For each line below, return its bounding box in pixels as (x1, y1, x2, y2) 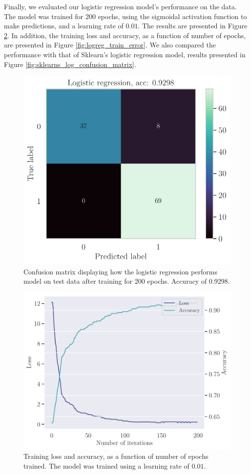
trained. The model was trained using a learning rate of (23, 460, 189, 471)
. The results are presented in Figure (138, 21, 248, 31)
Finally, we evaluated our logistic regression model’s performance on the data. (4, 1, 237, 11)
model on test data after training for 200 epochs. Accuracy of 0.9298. (23, 276, 230, 286)
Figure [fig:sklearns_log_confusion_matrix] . (4, 59, 136, 69)
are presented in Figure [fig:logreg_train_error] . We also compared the (4, 40, 216, 50)
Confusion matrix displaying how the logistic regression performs (23, 266, 217, 276)
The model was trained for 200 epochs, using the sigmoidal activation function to (4, 11, 247, 21)
